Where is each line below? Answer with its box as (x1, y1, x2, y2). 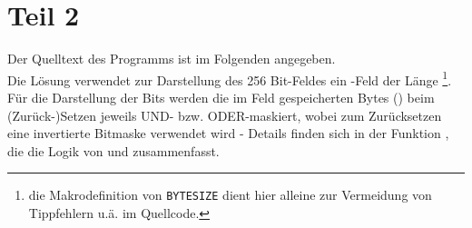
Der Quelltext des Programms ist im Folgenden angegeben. (7, 49, 336, 68)
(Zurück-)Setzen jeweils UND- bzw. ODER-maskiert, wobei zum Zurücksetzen (7, 105, 442, 124)
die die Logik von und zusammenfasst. (7, 141, 220, 160)
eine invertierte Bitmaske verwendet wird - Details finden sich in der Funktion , (7, 124, 449, 143)
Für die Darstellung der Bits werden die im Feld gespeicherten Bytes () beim (7, 87, 435, 106)
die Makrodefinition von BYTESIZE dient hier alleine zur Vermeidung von (28, 185, 432, 204)
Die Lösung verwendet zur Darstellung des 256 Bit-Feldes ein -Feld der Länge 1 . (7, 67, 452, 89)
